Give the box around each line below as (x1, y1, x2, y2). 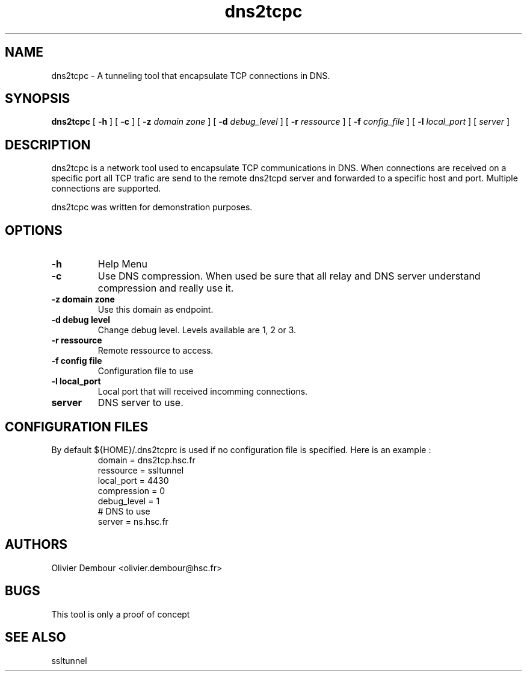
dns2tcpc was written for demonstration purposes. (51, 202, 253, 213)
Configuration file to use (97, 366, 194, 377)
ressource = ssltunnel (97, 465, 184, 475)
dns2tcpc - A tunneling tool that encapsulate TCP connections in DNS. (51, 70, 330, 81)
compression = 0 (97, 485, 165, 496)
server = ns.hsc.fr (97, 516, 168, 527)
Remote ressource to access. (97, 345, 214, 356)
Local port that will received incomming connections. (97, 386, 308, 397)
